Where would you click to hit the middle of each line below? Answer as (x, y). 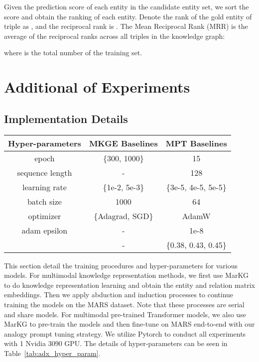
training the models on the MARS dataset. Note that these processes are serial (124, 304)
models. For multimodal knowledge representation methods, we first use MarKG (126, 275)
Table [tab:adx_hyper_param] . (52, 353)
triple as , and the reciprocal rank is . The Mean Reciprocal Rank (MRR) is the (126, 26)
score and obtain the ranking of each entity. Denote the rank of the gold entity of (128, 16)
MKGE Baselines (123, 143)
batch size (44, 201)
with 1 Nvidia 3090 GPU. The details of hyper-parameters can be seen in (116, 343)
